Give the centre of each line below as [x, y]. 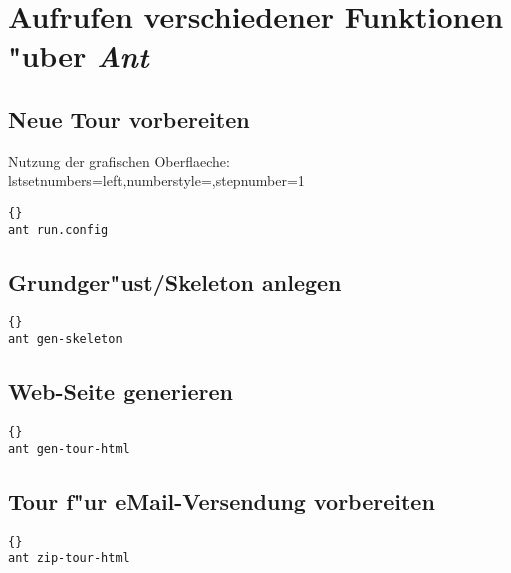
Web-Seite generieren [120, 391]
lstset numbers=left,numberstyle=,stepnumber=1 [156, 180]
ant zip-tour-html [69, 558]
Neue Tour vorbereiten [129, 118]
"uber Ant [78, 56]
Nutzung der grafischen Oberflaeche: [119, 160]
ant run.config [58, 229]
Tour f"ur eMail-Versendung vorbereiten [221, 500]
